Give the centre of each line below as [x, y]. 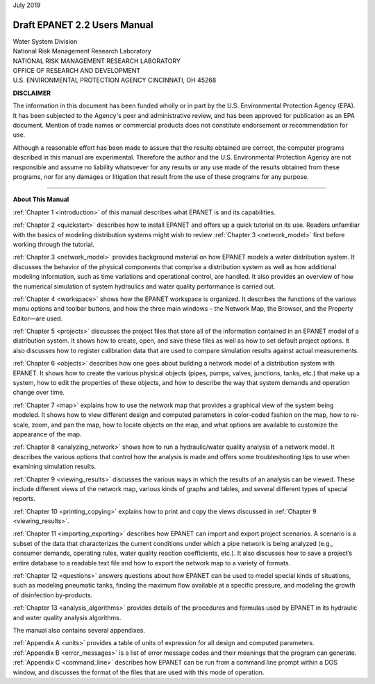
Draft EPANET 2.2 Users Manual [83, 25]
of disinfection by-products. [53, 595]
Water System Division [45, 41]
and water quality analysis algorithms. [67, 617]
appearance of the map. [47, 434]
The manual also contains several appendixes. [79, 630]
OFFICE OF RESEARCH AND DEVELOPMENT [77, 71]
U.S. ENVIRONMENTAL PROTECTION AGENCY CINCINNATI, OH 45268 [115, 80]
